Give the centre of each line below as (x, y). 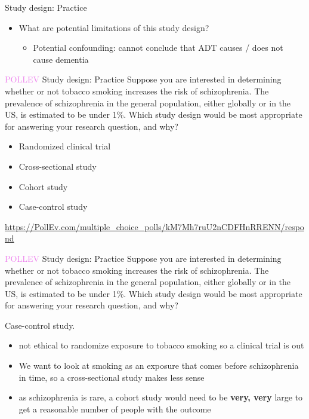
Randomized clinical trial (65, 146)
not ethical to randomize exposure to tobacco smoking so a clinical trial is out (161, 345)
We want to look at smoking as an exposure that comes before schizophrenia (159, 366)
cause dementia (61, 59)
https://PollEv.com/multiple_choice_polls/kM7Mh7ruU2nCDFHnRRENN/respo (154, 226)
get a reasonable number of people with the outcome (115, 409)
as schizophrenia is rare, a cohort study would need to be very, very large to (161, 397)
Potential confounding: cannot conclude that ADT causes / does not (158, 48)
